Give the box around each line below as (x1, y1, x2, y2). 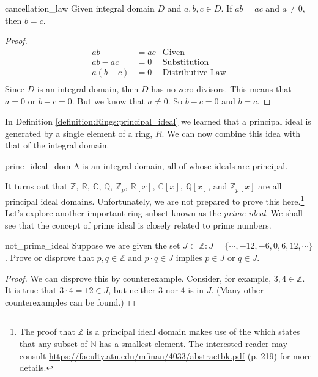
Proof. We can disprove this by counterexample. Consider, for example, (5, 271, 272, 284)
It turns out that (5, 180, 68, 192)
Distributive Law (162, 68, 226, 77)
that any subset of (19, 337, 87, 350)
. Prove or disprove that (5, 251, 94, 263)
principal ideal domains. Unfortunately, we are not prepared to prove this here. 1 (5, 192, 305, 207)
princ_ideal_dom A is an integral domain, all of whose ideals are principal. (5, 159, 288, 172)
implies (176, 251, 202, 263)
